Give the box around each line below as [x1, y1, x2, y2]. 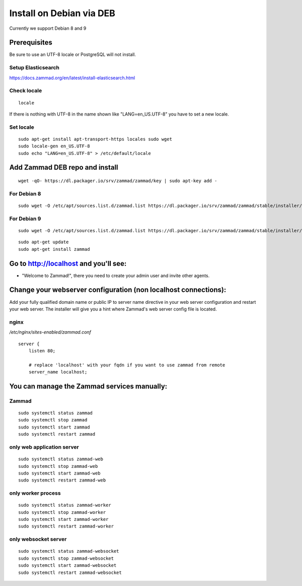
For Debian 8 [9, 190, 41, 197]
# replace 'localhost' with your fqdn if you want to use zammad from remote [28, 362, 225, 368]
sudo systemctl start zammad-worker [18, 516, 109, 522]
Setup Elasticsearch [9, 64, 60, 71]
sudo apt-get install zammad [18, 246, 90, 252]
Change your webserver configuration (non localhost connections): [9, 286, 226, 294]
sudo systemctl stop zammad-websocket [18, 555, 114, 561]
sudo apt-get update [18, 239, 69, 245]
